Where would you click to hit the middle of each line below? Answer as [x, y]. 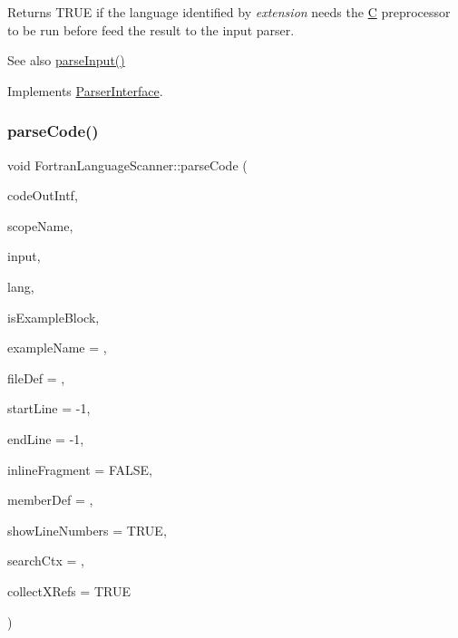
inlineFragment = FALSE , [80, 469]
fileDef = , [36, 377]
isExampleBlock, [54, 317]
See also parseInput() [66, 60]
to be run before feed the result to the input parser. [151, 29]
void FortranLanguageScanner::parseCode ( [127, 164]
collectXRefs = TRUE [69, 590]
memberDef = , [50, 500]
